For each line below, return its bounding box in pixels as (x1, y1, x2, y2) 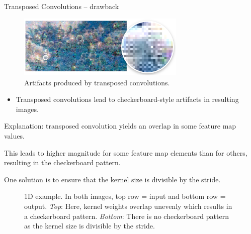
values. (4, 130, 25, 141)
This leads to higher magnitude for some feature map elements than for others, (4, 147, 247, 158)
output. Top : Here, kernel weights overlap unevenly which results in (24, 200, 232, 211)
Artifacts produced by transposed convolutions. (24, 77, 170, 87)
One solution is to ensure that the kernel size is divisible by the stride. (4, 174, 221, 184)
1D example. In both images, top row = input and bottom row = (24, 191, 226, 201)
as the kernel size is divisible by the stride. (24, 220, 155, 231)
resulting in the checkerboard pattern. (4, 157, 121, 168)
